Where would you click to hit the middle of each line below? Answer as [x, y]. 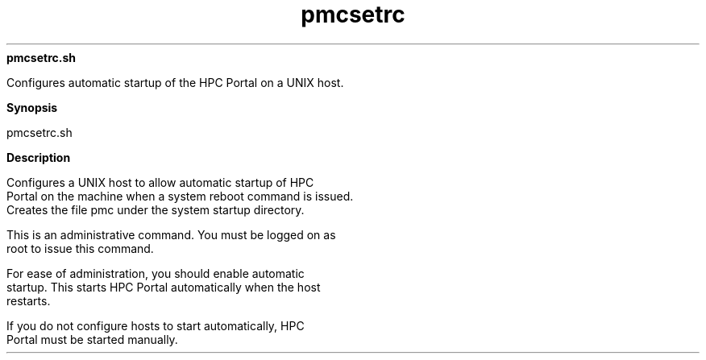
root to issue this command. [80, 248]
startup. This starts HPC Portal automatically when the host [164, 287]
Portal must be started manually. [92, 339]
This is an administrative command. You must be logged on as [171, 234]
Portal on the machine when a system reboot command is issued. [180, 196]
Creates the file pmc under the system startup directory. [156, 209]
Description [39, 157]
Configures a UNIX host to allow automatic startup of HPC [160, 182]
